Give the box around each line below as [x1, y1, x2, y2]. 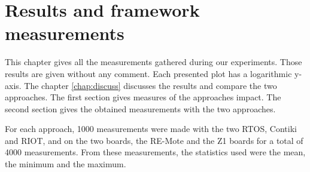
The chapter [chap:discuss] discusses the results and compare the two [24, 79, 277, 91]
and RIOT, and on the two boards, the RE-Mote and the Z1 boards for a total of [5, 134, 303, 146]
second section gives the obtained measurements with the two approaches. [5, 102, 276, 115]
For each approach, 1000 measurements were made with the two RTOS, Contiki [5, 122, 297, 135]
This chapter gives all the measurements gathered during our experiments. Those [5, 56, 302, 68]
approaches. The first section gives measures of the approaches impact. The [5, 91, 281, 103]
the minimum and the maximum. [5, 158, 126, 170]
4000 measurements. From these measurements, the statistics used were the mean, [5, 146, 306, 158]
